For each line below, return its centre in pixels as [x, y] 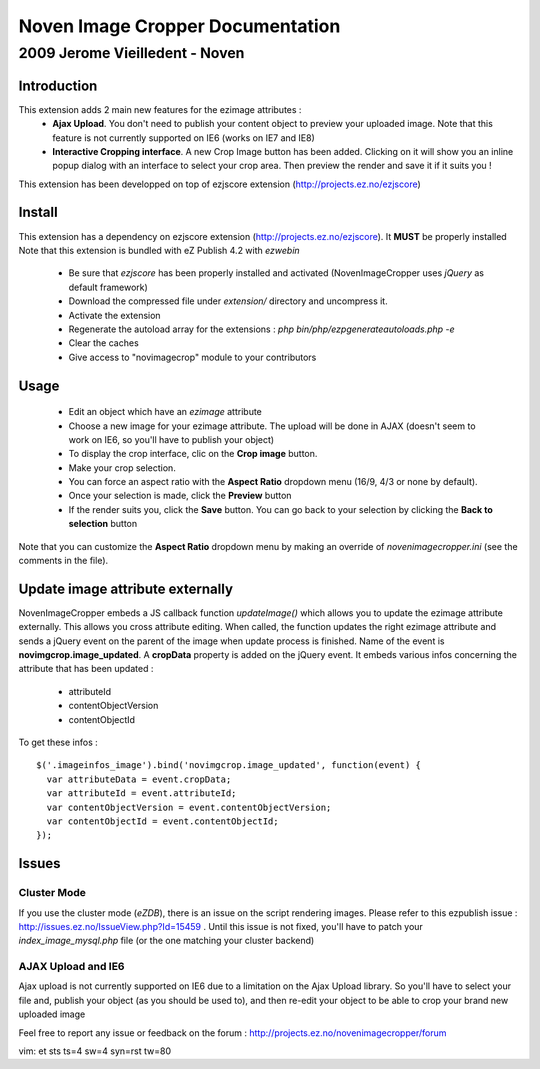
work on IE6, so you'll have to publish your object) [171, 439]
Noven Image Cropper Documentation [179, 26]
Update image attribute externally [126, 588]
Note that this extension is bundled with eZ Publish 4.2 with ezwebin [159, 250]
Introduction [58, 85]
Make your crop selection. [122, 467]
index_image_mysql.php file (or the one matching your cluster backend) [166, 941]
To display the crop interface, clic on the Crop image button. [193, 454]
